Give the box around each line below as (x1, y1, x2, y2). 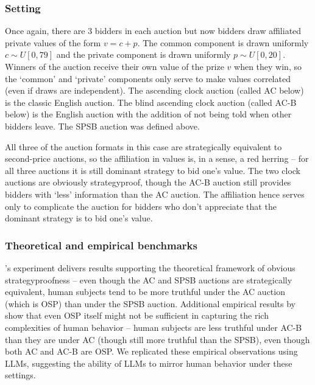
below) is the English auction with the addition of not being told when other (5, 108, 292, 120)
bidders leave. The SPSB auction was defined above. (5, 119, 200, 132)
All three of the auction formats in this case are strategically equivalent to (5, 140, 282, 153)
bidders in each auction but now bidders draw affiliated (94, 24, 302, 37)
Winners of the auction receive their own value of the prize (5, 60, 224, 72)
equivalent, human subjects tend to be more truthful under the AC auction (5, 285, 285, 298)
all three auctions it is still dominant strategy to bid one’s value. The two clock (5, 164, 300, 176)
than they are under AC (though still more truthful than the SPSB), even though (5, 333, 310, 345)
